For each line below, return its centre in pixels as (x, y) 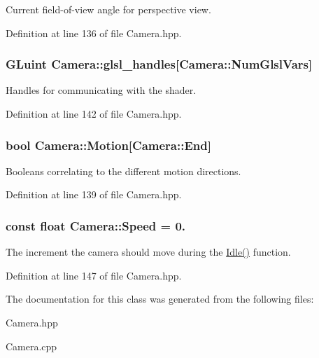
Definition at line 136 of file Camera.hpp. (94, 33)
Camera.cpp (31, 346)
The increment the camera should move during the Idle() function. (148, 252)
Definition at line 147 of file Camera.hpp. (94, 275)
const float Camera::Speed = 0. (96, 225)
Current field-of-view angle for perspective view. (108, 9)
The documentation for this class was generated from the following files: (160, 299)
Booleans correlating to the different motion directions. (123, 171)
